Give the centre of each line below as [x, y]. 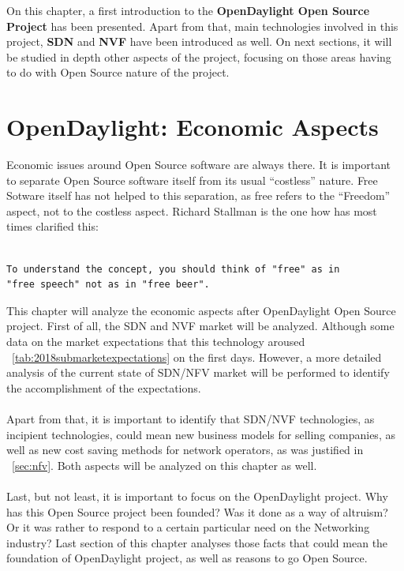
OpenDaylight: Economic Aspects [193, 127]
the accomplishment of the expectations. [104, 387]
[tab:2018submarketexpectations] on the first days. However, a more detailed [197, 357]
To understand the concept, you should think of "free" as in [173, 269]
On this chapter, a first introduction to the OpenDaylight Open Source [188, 10]
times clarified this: [52, 226]
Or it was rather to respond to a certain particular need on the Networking [188, 527]
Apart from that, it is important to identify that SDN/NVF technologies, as [191, 419]
